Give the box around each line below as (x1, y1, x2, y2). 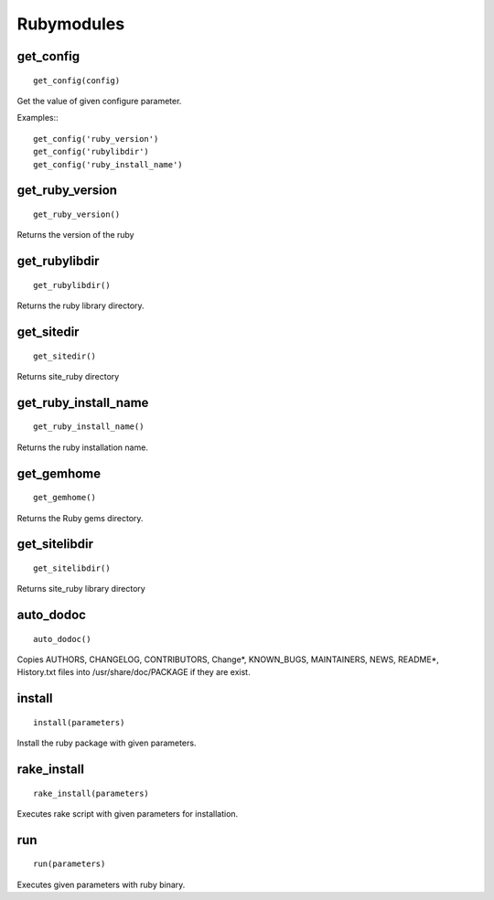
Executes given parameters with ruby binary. (16, 879, 186, 890)
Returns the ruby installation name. (16, 442, 148, 453)
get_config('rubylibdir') (33, 146, 150, 157)
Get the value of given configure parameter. (16, 95, 182, 106)
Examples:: (16, 112, 59, 123)
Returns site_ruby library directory (16, 584, 145, 595)
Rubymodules (16, 14, 125, 34)
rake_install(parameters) (33, 787, 150, 798)
